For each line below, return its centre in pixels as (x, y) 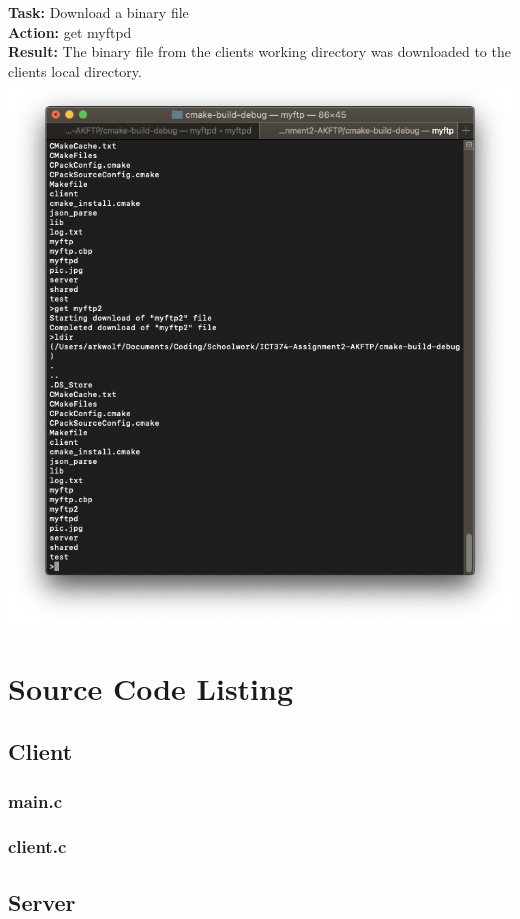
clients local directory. (75, 70)
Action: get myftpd (70, 31)
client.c (37, 846)
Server (42, 901)
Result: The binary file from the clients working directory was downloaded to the (259, 51)
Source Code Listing (151, 687)
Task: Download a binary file (98, 12)
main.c (35, 800)
